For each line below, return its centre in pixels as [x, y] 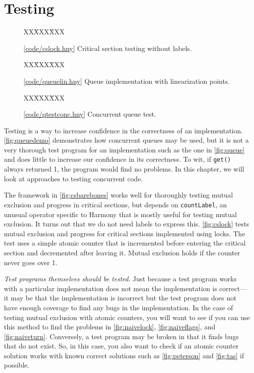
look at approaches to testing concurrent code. [73, 178]
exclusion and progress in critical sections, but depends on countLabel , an [115, 204]
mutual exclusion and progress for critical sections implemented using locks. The [125, 233]
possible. [17, 365]
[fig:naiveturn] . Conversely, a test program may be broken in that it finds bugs [121, 336]
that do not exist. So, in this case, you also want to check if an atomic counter [121, 346]
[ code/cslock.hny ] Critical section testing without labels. [108, 48]
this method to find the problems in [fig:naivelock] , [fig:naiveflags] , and [110, 327]
